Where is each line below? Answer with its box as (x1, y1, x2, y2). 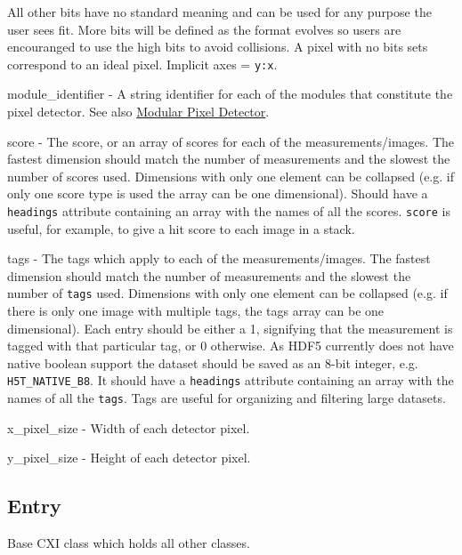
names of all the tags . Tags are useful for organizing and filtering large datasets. (7, 389, 446, 407)
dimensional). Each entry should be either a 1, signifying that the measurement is (7, 318, 453, 337)
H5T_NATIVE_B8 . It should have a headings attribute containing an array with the (7, 371, 454, 390)
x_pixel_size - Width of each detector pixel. (7, 418, 250, 437)
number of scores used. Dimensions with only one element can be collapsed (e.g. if (7, 166, 454, 185)
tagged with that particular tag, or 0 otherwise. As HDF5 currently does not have (7, 336, 454, 355)
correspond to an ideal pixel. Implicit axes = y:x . (7, 54, 278, 73)
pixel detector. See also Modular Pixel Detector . (7, 102, 270, 121)
